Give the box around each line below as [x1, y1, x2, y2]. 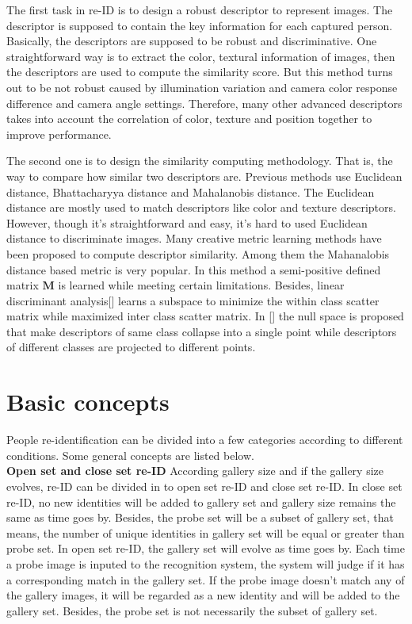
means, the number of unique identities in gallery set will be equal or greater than [6, 524, 405, 541]
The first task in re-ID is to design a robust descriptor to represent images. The [6, 2, 393, 17]
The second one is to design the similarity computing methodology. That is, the [6, 152, 393, 169]
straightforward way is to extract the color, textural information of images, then [6, 48, 395, 64]
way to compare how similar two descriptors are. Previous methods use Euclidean [6, 167, 402, 184]
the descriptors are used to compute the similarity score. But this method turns [6, 63, 393, 80]
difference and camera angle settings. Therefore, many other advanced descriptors [6, 94, 402, 111]
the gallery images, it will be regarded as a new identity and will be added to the [6, 587, 400, 603]
